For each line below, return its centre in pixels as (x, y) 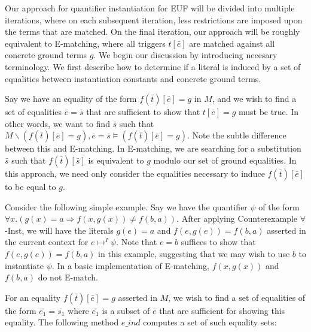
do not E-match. (68, 277)
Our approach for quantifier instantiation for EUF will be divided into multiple (150, 8)
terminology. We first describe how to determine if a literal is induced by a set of (153, 66)
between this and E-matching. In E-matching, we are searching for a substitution (153, 148)
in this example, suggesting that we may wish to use (194, 253)
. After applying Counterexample (237, 218)
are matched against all (232, 43)
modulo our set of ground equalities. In (225, 160)
